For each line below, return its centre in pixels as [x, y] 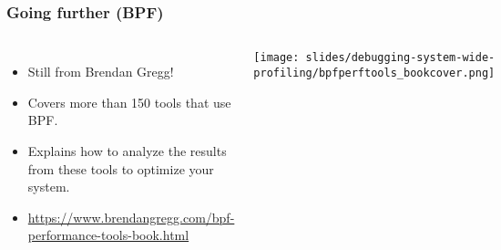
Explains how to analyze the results [127, 151]
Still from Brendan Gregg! [101, 72]
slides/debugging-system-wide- [400, 58]
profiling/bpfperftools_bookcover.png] [374, 73]
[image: [276, 58]
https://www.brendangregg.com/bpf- [131, 217]
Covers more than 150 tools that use [129, 102]
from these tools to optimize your [121, 168]
